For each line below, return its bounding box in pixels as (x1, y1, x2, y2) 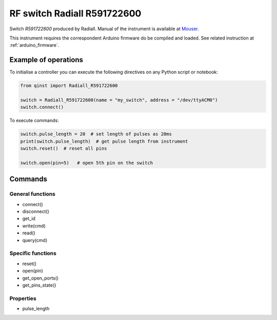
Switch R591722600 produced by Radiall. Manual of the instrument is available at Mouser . (9, 26, 200, 32)
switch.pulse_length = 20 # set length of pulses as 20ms (20, 131, 172, 137)
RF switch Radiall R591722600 (9, 8, 142, 19)
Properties (9, 295, 37, 302)
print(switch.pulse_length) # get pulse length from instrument (20, 138, 188, 144)
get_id (22, 215, 36, 222)
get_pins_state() (22, 282, 56, 288)
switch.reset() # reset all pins (20, 146, 107, 151)
